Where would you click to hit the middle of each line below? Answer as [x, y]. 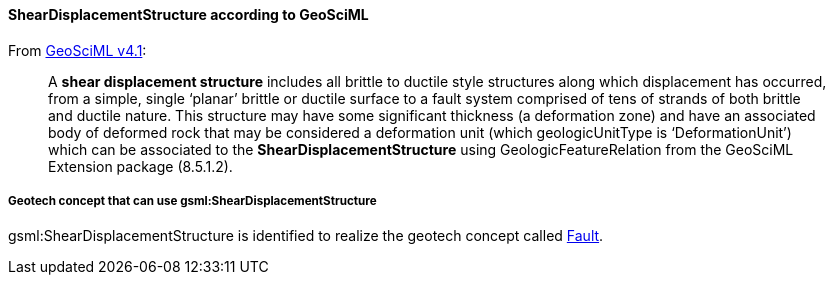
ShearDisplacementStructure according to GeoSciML [188, 14]
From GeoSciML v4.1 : [77, 50]
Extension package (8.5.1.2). [140, 166]
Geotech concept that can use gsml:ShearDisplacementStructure [192, 201]
